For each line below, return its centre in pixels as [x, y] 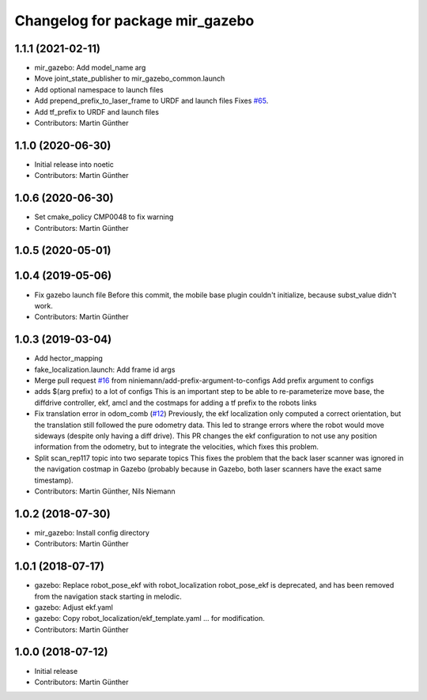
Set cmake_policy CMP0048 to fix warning [104, 217]
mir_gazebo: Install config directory [92, 532]
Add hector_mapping [68, 358]
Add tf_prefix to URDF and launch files [97, 112]
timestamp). [54, 480]
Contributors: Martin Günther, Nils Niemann [105, 491]
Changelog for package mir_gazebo [134, 21]
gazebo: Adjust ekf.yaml [74, 607]
